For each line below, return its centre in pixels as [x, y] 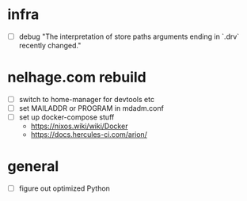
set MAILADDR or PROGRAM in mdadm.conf [91, 108]
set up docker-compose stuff [66, 117]
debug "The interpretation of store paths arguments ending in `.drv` [129, 36]
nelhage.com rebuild [77, 78]
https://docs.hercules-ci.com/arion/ [89, 135]
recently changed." [50, 46]
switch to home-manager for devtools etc [87, 99]
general [33, 167]
